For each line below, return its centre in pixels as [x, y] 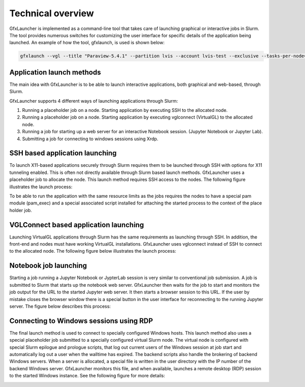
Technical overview [52, 13]
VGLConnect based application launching [77, 225]
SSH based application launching [63, 153]
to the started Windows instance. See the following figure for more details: [87, 376]
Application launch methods [55, 72]
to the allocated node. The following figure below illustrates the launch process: [93, 251]
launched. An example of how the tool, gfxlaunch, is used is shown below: [87, 43]
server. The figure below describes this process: [60, 306]
